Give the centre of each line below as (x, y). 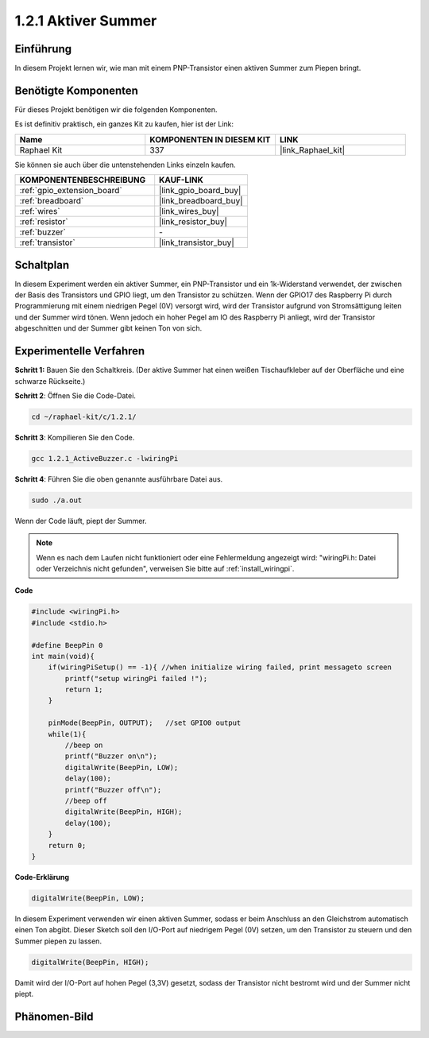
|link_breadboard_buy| (201, 201)
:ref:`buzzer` (43, 232)
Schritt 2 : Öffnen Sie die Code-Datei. (75, 395)
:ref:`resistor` (44, 222)
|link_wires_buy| (189, 211)
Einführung (43, 49)
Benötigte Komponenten (77, 90)
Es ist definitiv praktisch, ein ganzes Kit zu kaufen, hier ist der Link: (124, 124)
